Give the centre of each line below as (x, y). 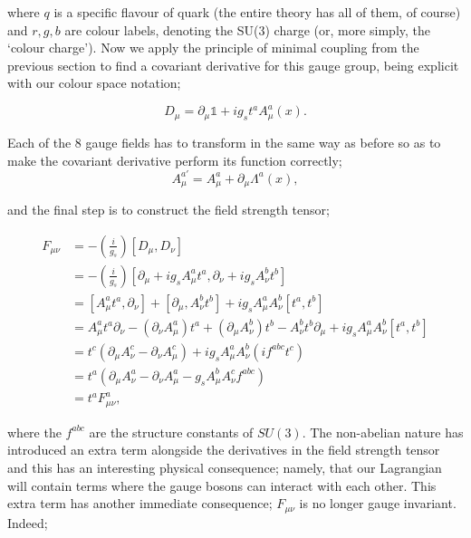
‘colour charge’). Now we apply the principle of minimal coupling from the (213, 48)
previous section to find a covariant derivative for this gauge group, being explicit (233, 65)
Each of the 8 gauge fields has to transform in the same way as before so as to (224, 142)
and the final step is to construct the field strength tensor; (168, 210)
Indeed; (28, 522)
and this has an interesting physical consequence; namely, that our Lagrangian (225, 468)
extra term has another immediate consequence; (140, 503)
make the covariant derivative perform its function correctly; (175, 160)
